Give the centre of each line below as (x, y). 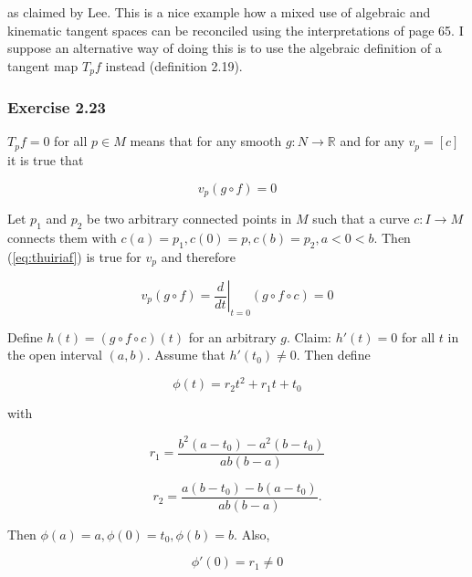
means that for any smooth (206, 141)
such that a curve (361, 218)
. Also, (252, 534)
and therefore (199, 256)
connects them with (62, 237)
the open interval (55, 355)
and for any (372, 141)
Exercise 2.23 (57, 107)
